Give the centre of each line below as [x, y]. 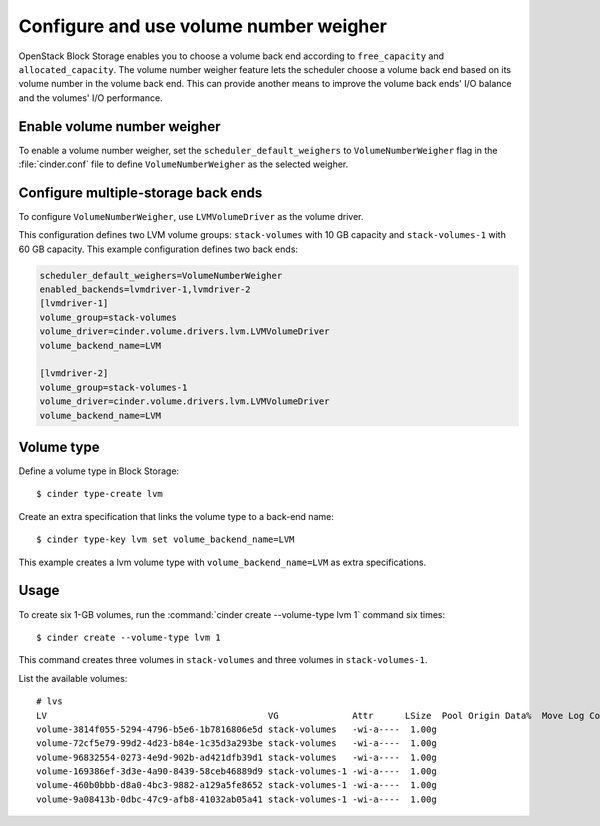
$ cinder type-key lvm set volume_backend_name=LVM [165, 539]
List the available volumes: [73, 678]
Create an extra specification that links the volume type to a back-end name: [176, 516]
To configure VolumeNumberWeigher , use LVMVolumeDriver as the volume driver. [191, 216]
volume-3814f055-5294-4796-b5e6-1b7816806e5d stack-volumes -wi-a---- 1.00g [236, 729]
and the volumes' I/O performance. [91, 97]
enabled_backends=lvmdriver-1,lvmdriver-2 [145, 289]
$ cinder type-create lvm [100, 494]
